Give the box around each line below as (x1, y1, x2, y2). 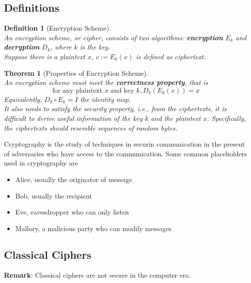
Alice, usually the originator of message (15, 174, 132, 184)
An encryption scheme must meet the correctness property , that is (4, 77, 208, 87)
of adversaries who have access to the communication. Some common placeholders (4, 148, 247, 158)
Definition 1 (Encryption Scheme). (4, 23, 111, 33)
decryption (4, 42, 40, 52)
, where (50, 42, 72, 52)
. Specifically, (207, 113, 246, 123)
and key (110, 87, 134, 94)
